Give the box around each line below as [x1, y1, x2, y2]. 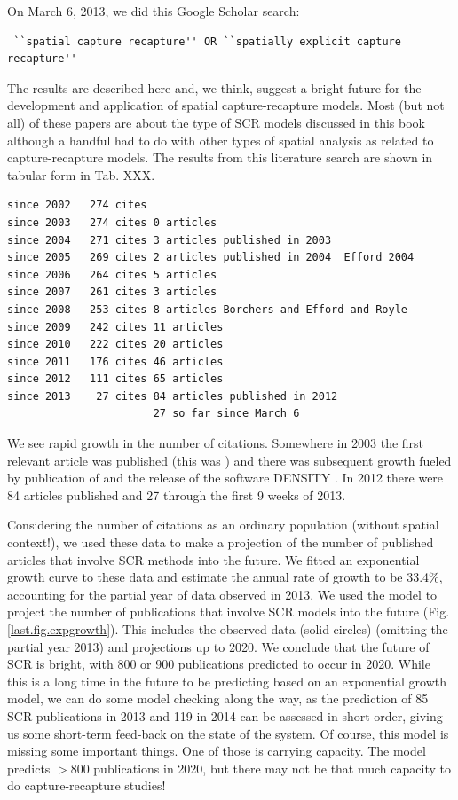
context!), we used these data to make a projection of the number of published [7, 533, 434, 552]
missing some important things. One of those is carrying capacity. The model [7, 741, 426, 760]
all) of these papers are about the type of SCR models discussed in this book [7, 113, 425, 131]
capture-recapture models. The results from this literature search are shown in [7, 148, 433, 167]
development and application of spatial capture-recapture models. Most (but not [7, 96, 445, 114]
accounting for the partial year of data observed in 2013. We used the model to [7, 584, 438, 603]
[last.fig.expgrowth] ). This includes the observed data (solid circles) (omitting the [7, 620, 448, 638]
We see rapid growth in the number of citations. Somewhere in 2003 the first [7, 434, 424, 452]
